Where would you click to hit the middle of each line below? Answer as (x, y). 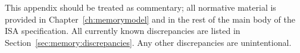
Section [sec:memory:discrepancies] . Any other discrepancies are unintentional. (148, 42)
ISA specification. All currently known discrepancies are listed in (123, 31)
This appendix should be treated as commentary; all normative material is (140, 7)
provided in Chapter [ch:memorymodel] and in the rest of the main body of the (150, 19)
